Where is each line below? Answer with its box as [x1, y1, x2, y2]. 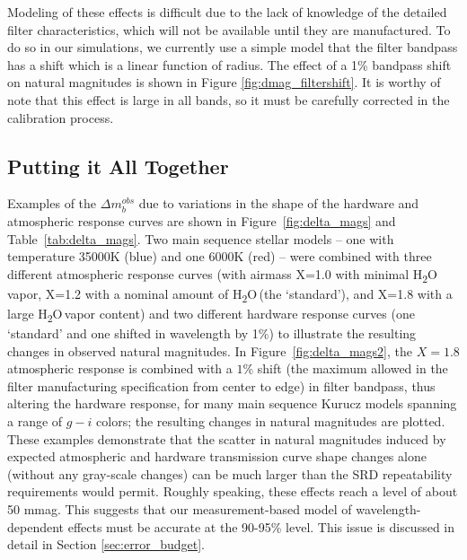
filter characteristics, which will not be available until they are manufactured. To [7, 20, 451, 39]
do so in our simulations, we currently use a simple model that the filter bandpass [7, 38, 458, 57]
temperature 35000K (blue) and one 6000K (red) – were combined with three [7, 247, 432, 266]
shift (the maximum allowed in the [257, 359, 448, 378]
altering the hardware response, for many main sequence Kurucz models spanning [7, 394, 457, 413]
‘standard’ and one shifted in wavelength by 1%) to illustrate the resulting [7, 324, 417, 343]
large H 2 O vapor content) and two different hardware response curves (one [7, 303, 415, 325]
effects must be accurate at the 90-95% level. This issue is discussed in [67, 517, 455, 536]
